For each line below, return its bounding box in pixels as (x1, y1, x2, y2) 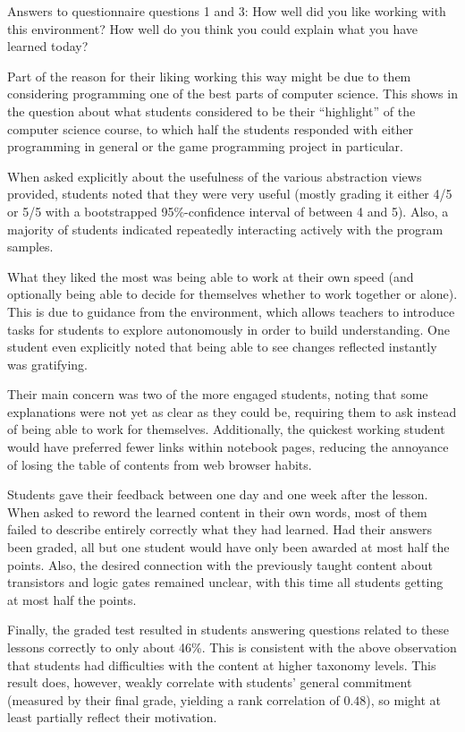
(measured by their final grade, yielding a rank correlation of (7, 690, 340, 709)
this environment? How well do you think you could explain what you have (7, 19, 418, 38)
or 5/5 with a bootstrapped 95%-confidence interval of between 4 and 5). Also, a (7, 201, 449, 220)
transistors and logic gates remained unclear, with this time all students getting (7, 573, 444, 592)
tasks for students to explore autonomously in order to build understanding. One (7, 319, 450, 338)
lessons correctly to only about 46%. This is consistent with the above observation (7, 638, 457, 656)
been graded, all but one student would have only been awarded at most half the (7, 538, 450, 557)
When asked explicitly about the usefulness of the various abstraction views (7, 166, 422, 185)
